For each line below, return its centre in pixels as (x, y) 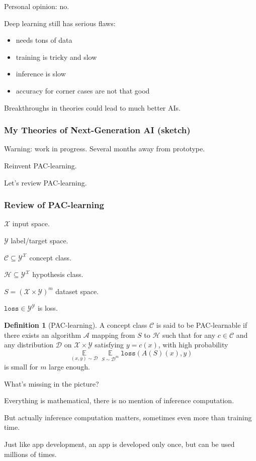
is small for (21, 366)
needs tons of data (44, 40)
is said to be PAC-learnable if (202, 325)
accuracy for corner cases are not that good (83, 90)
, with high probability (193, 345)
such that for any (189, 335)
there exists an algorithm (43, 335)
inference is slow (41, 74)
